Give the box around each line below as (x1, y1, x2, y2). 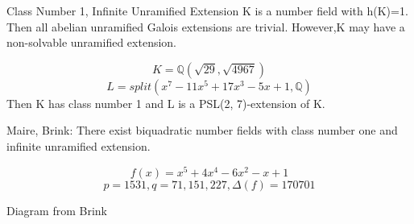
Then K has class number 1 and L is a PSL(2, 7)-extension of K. (6, 94, 325, 111)
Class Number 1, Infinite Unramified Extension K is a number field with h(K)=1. (6, 2, 408, 19)
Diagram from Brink (6, 201, 107, 218)
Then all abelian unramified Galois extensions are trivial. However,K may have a (6, 18, 405, 35)
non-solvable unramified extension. (6, 34, 176, 51)
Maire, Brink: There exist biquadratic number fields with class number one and (6, 122, 398, 139)
